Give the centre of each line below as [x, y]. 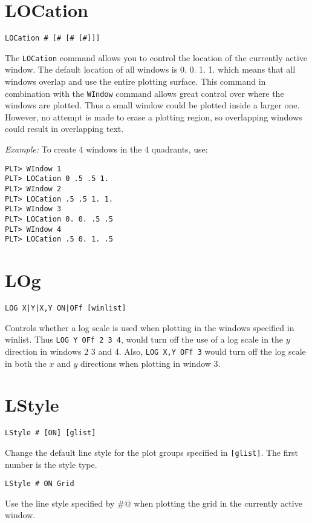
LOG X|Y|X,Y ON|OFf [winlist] [66, 308]
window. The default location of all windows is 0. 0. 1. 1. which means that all [150, 69]
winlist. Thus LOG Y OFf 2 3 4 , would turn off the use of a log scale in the [144, 339]
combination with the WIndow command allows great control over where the [145, 93]
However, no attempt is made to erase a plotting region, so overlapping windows [154, 117]
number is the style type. [51, 464]
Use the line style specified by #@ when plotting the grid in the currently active [154, 503]
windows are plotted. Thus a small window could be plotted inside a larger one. [152, 105]
